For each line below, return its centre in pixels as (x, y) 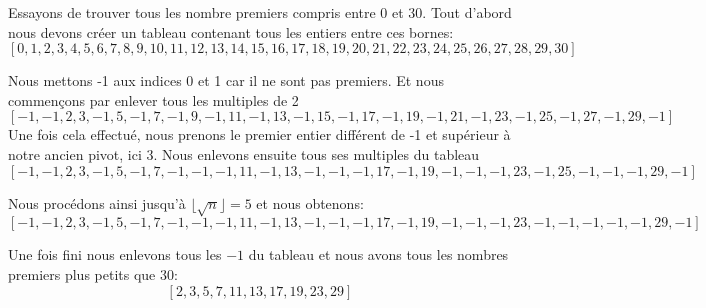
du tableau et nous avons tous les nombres (378, 254)
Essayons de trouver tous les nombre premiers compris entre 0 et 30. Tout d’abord (260, 12)
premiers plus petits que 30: (93, 273)
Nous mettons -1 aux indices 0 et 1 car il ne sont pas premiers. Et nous (226, 80)
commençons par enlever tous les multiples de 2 (153, 99)
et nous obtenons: (310, 202)
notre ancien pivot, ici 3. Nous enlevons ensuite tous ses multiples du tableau (244, 153)
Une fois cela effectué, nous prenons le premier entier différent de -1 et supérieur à (259, 134)
